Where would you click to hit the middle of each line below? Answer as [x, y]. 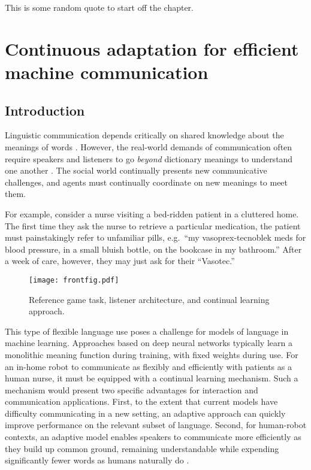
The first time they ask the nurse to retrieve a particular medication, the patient [153, 225]
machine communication [107, 72]
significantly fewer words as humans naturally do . [97, 460]
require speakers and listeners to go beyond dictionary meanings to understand [149, 158]
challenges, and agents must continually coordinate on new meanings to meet [147, 182]
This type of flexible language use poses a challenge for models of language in [147, 331]
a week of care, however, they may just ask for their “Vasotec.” [120, 261]
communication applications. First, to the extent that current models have [141, 401]
